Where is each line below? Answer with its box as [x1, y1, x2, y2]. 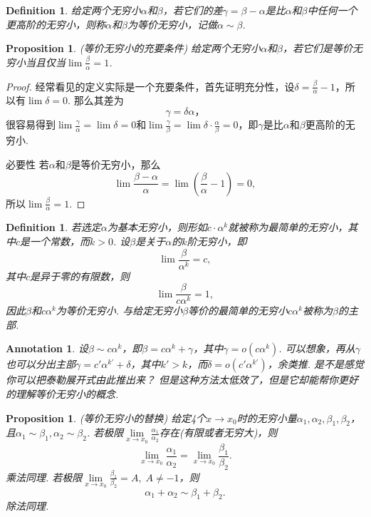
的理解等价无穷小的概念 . [6, 387, 119, 401]
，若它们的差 [162, 3, 223, 17]
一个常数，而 [30, 233, 90, 248]
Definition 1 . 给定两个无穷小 [6, 3, 141, 17]
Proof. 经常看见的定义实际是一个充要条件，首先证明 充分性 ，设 [6, 78, 295, 93]
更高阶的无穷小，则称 [6, 16, 105, 31]
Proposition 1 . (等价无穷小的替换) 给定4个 [6, 410, 207, 425]
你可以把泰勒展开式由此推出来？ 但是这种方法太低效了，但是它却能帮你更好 [6, 372, 359, 387]
